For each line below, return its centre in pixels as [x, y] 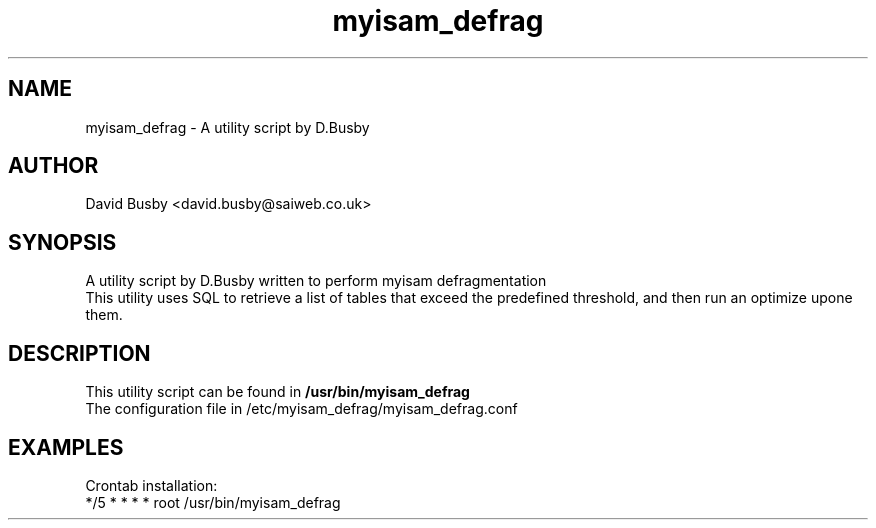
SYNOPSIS [62, 242]
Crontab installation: [151, 485]
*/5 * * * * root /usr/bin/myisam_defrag [213, 502]
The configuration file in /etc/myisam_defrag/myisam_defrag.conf [301, 409]
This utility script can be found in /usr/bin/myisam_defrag [277, 392]
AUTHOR [53, 166]
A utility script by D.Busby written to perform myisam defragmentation [316, 281]
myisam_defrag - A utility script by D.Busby [227, 127]
